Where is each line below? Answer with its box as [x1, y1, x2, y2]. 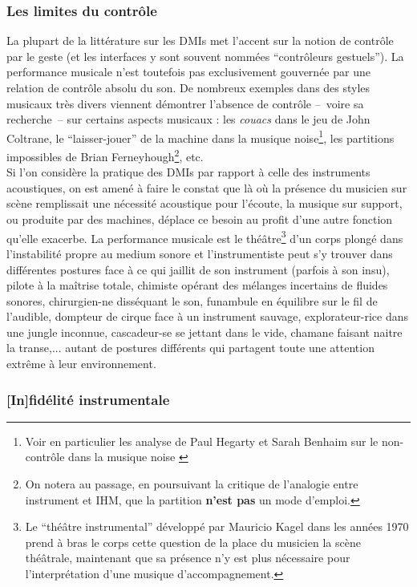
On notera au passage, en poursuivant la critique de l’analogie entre [25, 476, 358, 492]
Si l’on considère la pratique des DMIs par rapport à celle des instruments [6, 164, 370, 180]
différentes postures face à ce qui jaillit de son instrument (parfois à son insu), [6, 261, 390, 277]
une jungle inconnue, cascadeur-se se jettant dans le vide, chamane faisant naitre [6, 323, 403, 340]
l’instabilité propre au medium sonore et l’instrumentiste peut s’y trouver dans [6, 245, 393, 261]
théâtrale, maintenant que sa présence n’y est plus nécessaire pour [25, 549, 350, 566]
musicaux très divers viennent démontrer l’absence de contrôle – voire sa [6, 95, 364, 111]
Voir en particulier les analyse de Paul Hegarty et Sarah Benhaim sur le [25, 432, 379, 449]
